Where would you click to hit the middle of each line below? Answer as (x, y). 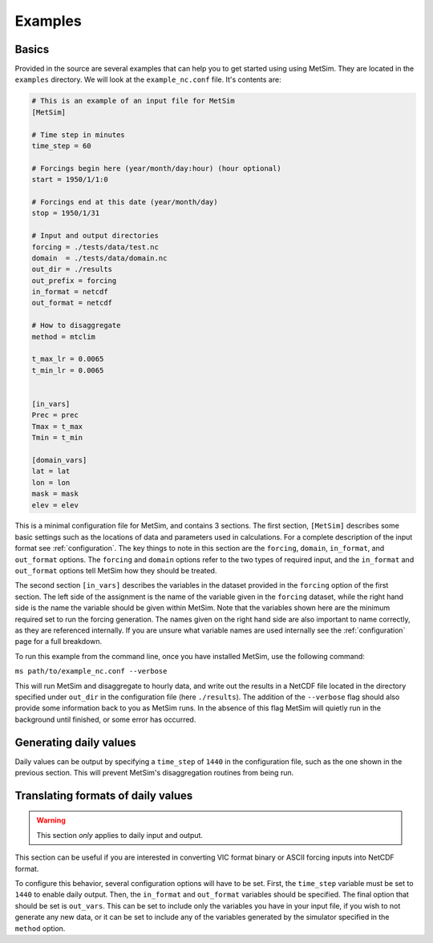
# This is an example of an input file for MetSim (134, 101)
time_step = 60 (61, 146)
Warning (51, 820)
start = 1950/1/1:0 (70, 180)
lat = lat (51, 471)
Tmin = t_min (57, 438)
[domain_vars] (59, 460)
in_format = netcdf (70, 292)
